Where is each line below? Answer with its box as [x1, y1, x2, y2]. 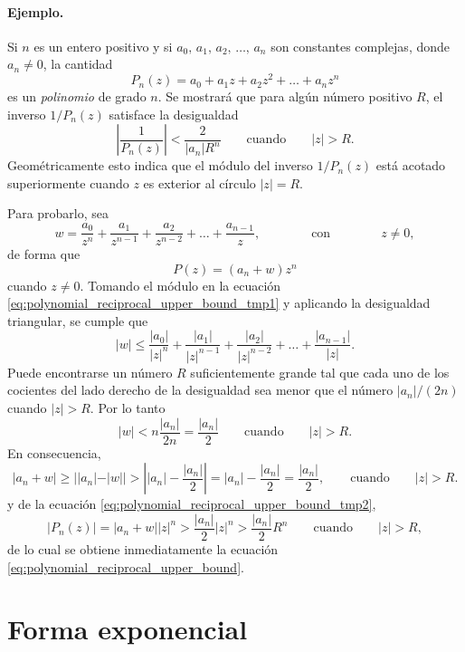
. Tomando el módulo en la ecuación [80, 275, 281, 294]
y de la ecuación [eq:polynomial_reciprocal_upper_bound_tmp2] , [7, 494, 376, 513]
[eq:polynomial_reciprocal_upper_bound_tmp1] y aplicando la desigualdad [7, 293, 431, 312]
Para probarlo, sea [7, 204, 109, 223]
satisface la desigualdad [109, 104, 239, 123]
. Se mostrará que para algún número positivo [157, 87, 413, 106]
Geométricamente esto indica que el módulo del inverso [7, 156, 313, 175]
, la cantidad [43, 54, 113, 73]
